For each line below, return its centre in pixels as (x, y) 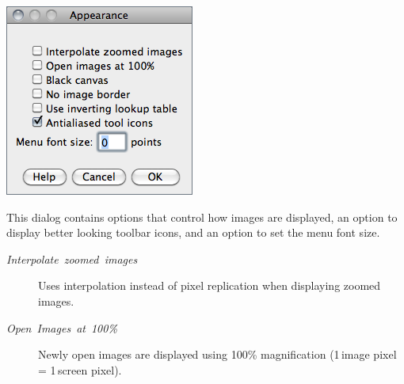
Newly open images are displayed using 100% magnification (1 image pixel (217, 354)
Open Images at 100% (62, 327)
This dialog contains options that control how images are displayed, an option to (202, 217)
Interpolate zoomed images (72, 259)
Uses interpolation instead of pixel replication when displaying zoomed (210, 285)
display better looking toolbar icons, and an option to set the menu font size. (193, 232)
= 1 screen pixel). (80, 369)
